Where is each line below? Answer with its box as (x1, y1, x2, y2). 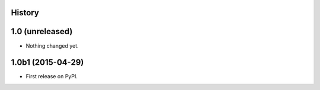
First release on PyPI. (25, 73, 78, 80)
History (11, 8, 40, 18)
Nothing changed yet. (25, 42, 79, 49)
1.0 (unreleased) (11, 26, 73, 36)
